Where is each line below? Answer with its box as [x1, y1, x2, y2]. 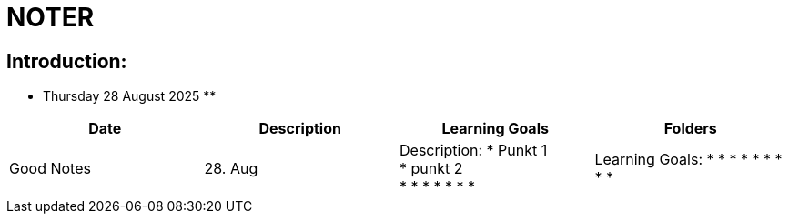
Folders [663, 119, 717, 138]
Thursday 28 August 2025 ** [43, 88, 217, 105]
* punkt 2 [400, 159, 463, 178]
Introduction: [6, 49, 127, 73]
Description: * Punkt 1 [400, 141, 548, 160]
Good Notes [9, 159, 91, 178]
